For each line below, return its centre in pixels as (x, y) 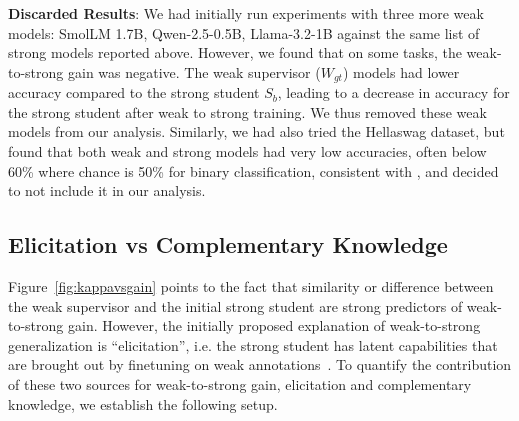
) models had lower (401, 71)
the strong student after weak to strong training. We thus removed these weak (247, 111)
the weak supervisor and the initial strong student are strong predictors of (235, 305)
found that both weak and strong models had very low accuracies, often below (247, 151)
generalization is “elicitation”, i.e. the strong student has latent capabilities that (253, 344)
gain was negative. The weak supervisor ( (194, 71)
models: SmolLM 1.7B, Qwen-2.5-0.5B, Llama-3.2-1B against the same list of (244, 32)
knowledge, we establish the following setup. (143, 403)
